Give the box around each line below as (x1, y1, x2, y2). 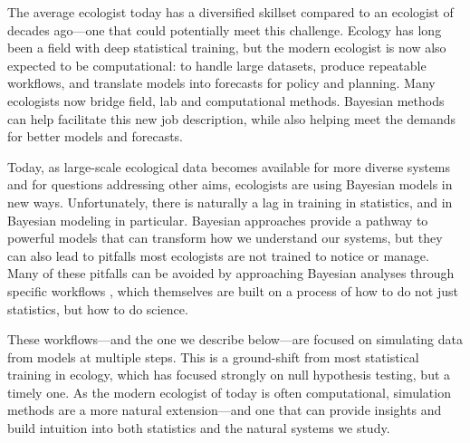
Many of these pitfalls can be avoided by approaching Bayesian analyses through (7, 264, 455, 283)
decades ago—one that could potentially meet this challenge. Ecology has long (7, 20, 442, 39)
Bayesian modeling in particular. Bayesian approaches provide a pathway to (7, 210, 428, 229)
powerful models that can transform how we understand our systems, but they (7, 228, 443, 247)
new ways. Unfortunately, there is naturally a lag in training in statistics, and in (7, 192, 453, 211)
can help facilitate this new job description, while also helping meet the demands (7, 109, 456, 128)
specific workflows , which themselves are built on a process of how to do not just (7, 281, 458, 300)
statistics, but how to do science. (7, 299, 188, 318)
